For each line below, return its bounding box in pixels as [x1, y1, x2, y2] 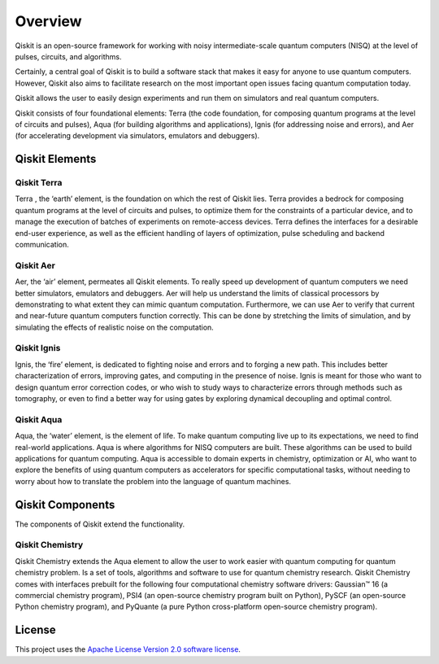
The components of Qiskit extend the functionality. [15, 519, 185, 529]
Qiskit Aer [15, 260, 56, 271]
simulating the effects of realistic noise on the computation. [15, 322, 215, 332]
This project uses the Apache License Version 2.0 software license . [15, 644, 241, 654]
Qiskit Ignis [15, 343, 61, 354]
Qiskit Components [15, 497, 115, 512]
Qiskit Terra [15, 177, 63, 189]
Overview [15, 12, 82, 30]
